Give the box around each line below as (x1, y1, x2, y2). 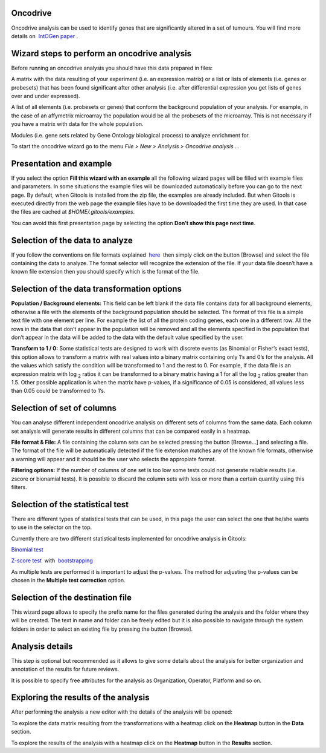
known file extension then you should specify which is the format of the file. (11, 268, 200, 275)
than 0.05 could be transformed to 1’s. (11, 387, 106, 395)
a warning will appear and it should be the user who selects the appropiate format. (11, 455, 217, 462)
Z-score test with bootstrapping (11, 557, 93, 564)
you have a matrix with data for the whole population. (11, 120, 144, 128)
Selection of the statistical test (11, 499, 129, 510)
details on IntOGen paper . (11, 32, 78, 39)
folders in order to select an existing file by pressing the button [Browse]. (11, 625, 193, 633)
